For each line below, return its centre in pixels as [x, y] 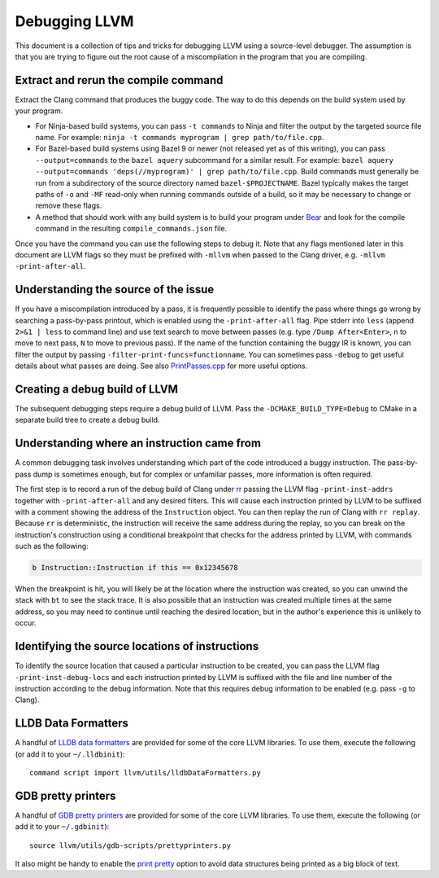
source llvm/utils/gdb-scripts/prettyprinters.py [130, 845]
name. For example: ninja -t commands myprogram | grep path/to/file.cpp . [180, 138]
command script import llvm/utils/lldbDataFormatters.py [146, 773]
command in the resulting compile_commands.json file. [131, 229]
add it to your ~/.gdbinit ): [62, 827]
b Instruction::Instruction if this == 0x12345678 [135, 568]
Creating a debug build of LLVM [97, 389]
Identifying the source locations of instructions [137, 646]
